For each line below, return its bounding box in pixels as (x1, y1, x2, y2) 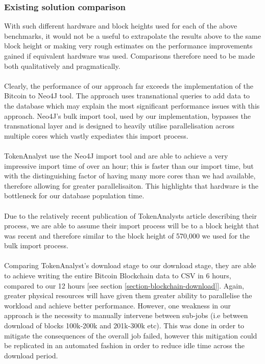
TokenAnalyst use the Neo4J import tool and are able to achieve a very (4, 150, 228, 161)
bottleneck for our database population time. (4, 190, 144, 201)
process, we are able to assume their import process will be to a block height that (4, 220, 259, 231)
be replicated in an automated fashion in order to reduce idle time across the (4, 340, 245, 351)
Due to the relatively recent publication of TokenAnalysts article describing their (4, 210, 257, 221)
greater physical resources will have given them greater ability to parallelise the (4, 290, 252, 301)
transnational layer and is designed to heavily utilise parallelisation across (4, 120, 235, 131)
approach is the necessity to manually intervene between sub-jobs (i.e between (4, 310, 248, 321)
